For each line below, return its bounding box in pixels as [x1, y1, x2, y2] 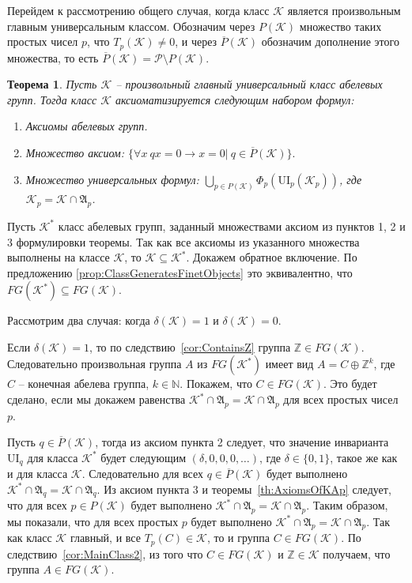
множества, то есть [7, 49, 99, 66]
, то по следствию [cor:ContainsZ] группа [89, 338, 291, 355]
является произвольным [287, 2, 401, 18]
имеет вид [265, 355, 314, 372]
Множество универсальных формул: [25, 171, 199, 187]
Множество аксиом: [25, 145, 125, 161]
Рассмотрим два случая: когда [7, 312, 150, 329]
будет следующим [100, 449, 187, 465]
